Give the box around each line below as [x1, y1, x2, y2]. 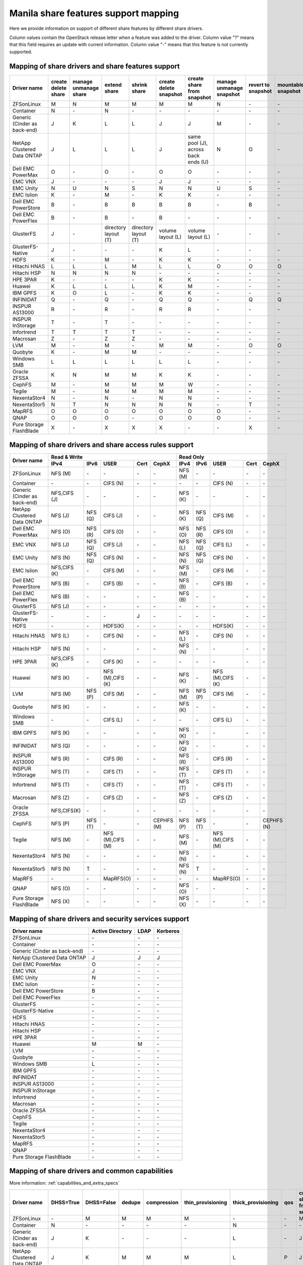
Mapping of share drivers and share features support [9, 62, 180, 70]
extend [104, 81, 122, 88]
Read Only [179, 453, 205, 460]
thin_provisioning [184, 1199, 227, 1206]
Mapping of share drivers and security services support [9, 914, 189, 923]
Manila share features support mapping [9, 8, 179, 19]
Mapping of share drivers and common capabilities [9, 1167, 173, 1175]
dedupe [121, 1199, 141, 1206]
